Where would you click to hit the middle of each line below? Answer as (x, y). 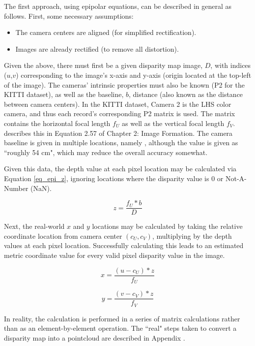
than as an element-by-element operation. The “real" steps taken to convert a (120, 328)
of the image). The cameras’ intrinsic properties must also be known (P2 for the (124, 84)
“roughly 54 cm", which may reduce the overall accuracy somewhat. (106, 152)
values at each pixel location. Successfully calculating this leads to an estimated (124, 245)
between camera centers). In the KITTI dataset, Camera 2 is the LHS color (118, 104)
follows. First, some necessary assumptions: (69, 16)
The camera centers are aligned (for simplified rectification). (106, 32)
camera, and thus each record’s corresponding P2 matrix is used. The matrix (120, 113)
